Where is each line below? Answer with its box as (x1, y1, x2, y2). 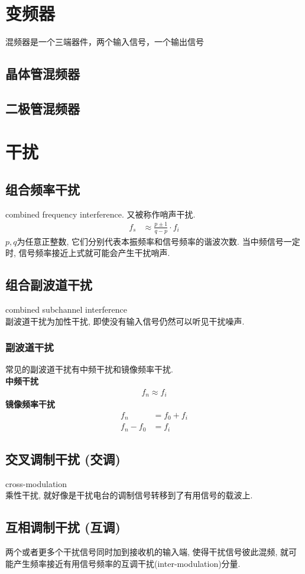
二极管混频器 (5, 99, 80, 117)
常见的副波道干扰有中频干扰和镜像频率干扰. (5, 363, 173, 375)
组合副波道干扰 (5, 275, 92, 294)
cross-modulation (5, 477, 67, 489)
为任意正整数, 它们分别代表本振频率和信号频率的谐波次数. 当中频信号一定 (17, 235, 300, 247)
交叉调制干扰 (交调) (5, 450, 121, 468)
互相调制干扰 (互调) (5, 518, 121, 536)
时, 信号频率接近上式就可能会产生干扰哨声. (5, 247, 170, 259)
